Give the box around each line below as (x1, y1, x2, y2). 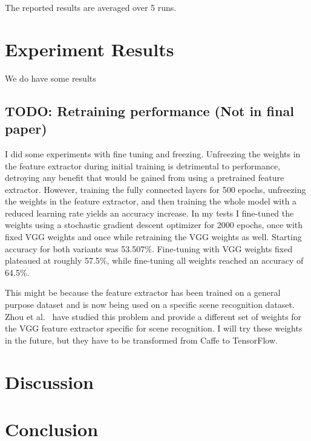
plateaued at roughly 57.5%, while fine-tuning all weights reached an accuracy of (5, 254, 304, 267)
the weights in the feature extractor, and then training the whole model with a (5, 195, 297, 207)
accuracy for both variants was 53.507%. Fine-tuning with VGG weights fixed (5, 242, 293, 255)
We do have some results (5, 71, 96, 84)
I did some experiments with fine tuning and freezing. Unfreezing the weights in (5, 147, 301, 160)
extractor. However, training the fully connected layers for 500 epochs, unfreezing (5, 183, 306, 195)
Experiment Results (5, 36, 174, 61)
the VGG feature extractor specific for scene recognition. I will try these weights (5, 322, 303, 335)
